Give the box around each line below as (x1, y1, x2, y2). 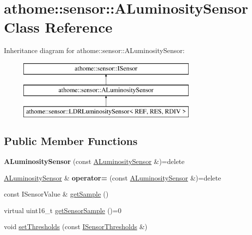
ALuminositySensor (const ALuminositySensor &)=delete (4, 156, 185, 166)
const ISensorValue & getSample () (4, 189, 109, 199)
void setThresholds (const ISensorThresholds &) (4, 221, 148, 232)
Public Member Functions (4, 133, 137, 148)
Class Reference (4, 17, 113, 37)
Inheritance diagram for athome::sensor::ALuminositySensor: (4, 45, 185, 55)
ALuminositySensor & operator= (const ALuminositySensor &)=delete (4, 172, 221, 182)
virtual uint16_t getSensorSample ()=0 (4, 205, 121, 215)
